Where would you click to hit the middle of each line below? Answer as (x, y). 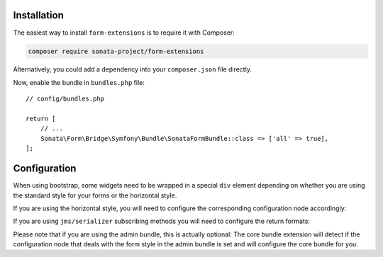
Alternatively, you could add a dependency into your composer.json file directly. (132, 69)
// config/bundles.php (65, 99)
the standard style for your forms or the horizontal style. (95, 195)
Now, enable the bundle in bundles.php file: (79, 82)
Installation (38, 15)
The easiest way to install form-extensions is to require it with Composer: (124, 33)
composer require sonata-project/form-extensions (116, 51)
